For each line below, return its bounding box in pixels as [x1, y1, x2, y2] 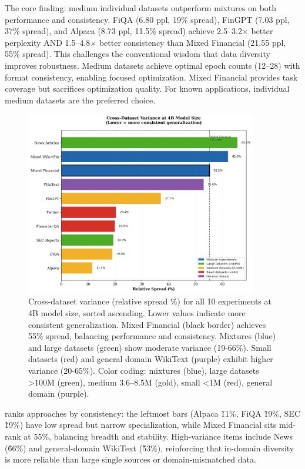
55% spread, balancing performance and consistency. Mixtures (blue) [28, 330, 276, 342]
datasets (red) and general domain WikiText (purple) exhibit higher [28, 353, 273, 365]
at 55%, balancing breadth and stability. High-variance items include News [24, 430, 293, 442]
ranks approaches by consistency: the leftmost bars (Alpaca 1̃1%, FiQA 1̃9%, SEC [5, 407, 301, 419]
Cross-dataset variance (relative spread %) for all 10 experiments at [28, 295, 272, 307]
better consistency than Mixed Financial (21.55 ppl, [99, 36, 286, 48]
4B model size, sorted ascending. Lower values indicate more [28, 306, 246, 319]
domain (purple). [28, 387, 89, 400]
